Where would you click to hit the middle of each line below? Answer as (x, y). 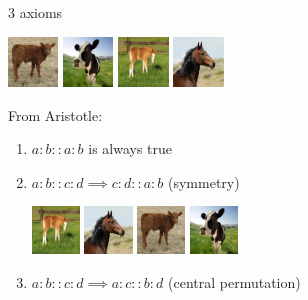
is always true (130, 148)
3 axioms (35, 12)
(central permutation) (234, 281)
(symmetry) (204, 181)
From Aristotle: (55, 114)
